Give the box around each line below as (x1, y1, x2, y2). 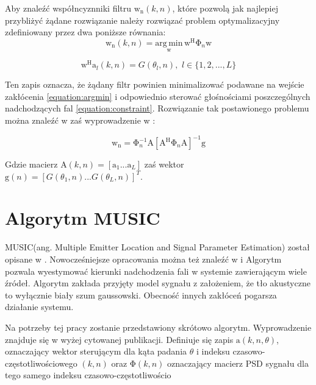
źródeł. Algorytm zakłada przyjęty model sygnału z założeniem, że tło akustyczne (5, 277, 311, 289)
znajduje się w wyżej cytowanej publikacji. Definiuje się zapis (5, 333, 234, 345)
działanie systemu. (5, 300, 74, 313)
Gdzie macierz (5, 158, 58, 171)
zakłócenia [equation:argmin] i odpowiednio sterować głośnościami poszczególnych (5, 90, 311, 102)
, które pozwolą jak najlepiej (172, 2, 278, 14)
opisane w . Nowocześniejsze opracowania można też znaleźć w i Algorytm (5, 252, 282, 265)
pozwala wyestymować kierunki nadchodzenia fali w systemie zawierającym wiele (5, 264, 307, 277)
